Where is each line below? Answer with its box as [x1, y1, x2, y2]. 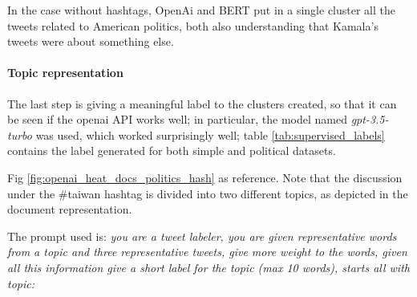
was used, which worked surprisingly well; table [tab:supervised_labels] [35, 126, 385, 143]
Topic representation [7, 64, 123, 81]
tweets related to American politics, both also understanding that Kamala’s [7, 17, 379, 34]
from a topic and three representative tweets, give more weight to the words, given [7, 243, 407, 260]
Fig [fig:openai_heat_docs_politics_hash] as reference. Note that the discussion [7, 169, 403, 185]
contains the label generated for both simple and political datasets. [7, 142, 336, 159]
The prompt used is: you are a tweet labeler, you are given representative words [7, 227, 397, 244]
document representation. [7, 201, 132, 218]
